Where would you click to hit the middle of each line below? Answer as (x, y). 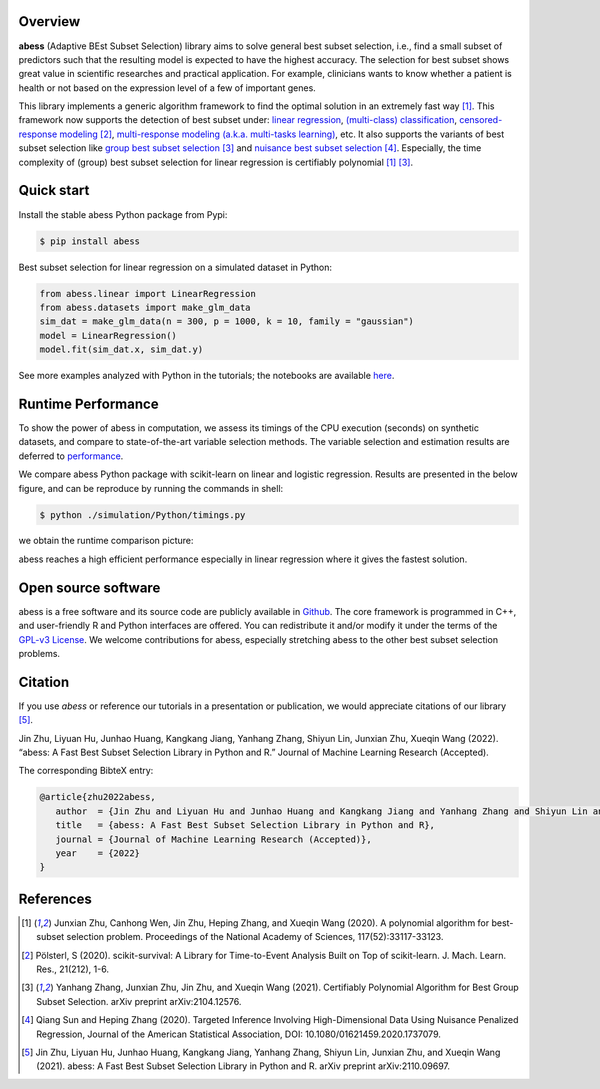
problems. (39, 653)
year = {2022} (97, 853)
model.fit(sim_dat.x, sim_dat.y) (121, 349)
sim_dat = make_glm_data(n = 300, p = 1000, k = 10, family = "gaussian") (227, 321)
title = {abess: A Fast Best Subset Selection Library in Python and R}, (245, 825)
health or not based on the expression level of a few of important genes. (167, 87)
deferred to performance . (71, 456)
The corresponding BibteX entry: (86, 771)
